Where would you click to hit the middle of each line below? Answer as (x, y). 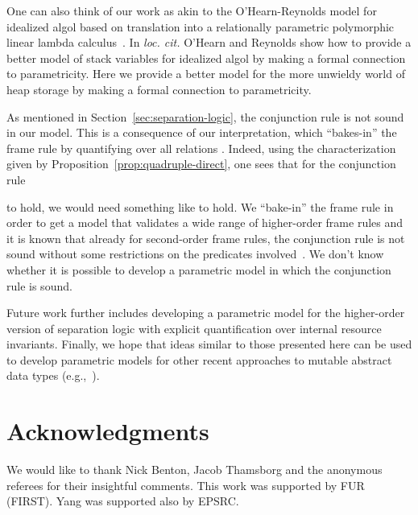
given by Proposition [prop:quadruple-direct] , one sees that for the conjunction (201, 164)
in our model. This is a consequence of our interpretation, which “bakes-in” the (202, 132)
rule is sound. (39, 285)
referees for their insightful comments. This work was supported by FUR (186, 485)
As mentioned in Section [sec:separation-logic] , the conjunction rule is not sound (205, 116)
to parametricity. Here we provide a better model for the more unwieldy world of (206, 74)
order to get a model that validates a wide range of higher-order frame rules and (205, 222)
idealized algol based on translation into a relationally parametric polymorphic (201, 26)
